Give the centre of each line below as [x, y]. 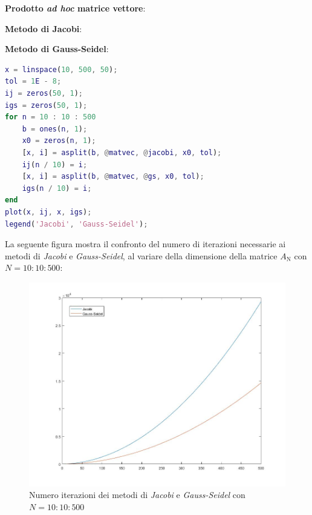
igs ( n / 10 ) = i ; [57, 188]
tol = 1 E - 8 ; [33, 81]
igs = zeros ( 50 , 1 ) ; [46, 105]
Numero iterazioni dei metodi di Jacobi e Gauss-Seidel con [137, 495]
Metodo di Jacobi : [44, 28]
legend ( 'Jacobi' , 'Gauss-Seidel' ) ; [76, 224]
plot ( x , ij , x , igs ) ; [48, 212]
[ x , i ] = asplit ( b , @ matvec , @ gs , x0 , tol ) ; [113, 177]
